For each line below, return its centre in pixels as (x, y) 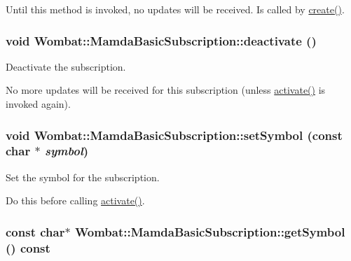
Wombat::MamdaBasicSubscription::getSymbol (210, 231)
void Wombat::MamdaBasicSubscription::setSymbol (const (174, 135)
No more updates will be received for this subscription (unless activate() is (166, 90)
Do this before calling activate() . (75, 200)
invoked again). (38, 104)
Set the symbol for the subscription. (83, 177)
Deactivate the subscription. (66, 66)
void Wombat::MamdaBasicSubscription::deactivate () (161, 40)
